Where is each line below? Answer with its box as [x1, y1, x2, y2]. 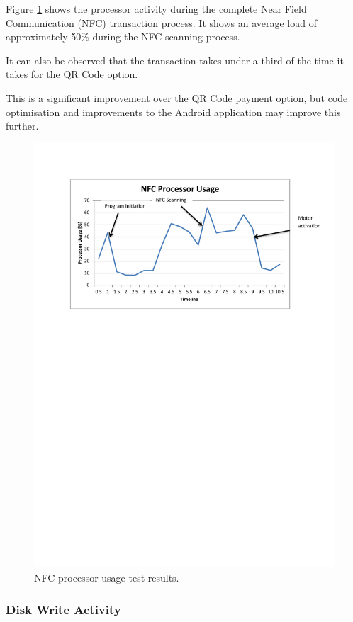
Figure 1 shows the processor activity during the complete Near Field [6, 1, 307, 16]
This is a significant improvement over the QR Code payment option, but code [6, 90, 348, 105]
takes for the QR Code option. [6, 67, 138, 81]
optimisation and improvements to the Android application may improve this [6, 104, 341, 119]
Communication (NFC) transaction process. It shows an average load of [6, 15, 317, 30]
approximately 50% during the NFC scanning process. [6, 29, 240, 44]
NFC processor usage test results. [34, 570, 179, 585]
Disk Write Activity [6, 600, 121, 618]
